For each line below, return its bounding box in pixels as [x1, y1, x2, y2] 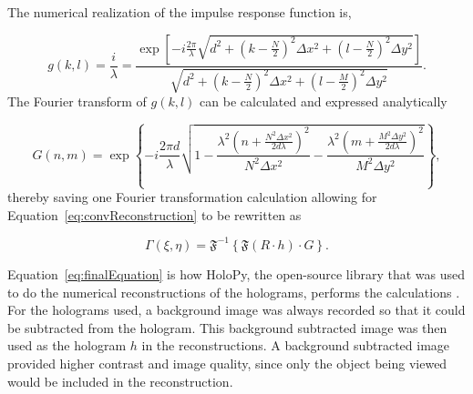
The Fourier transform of [7, 92, 147, 111]
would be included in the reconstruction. [7, 371, 233, 390]
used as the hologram [7, 336, 127, 355]
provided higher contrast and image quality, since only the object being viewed [7, 353, 447, 372]
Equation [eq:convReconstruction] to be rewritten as [7, 205, 302, 224]
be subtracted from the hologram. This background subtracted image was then [7, 318, 447, 337]
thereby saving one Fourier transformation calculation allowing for [7, 187, 377, 207]
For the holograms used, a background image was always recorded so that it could [7, 300, 466, 319]
